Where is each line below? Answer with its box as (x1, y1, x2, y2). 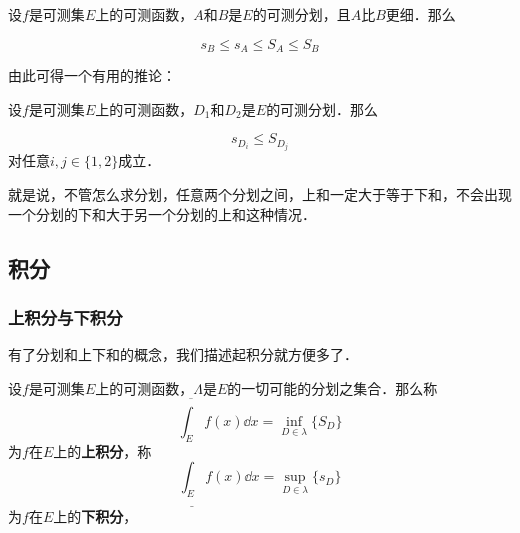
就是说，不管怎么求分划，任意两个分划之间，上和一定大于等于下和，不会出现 (8, 183, 512, 204)
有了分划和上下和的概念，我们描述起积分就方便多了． (8, 344, 358, 365)
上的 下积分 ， (53, 506, 138, 527)
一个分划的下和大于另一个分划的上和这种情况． (8, 203, 316, 224)
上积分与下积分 (8, 304, 123, 329)
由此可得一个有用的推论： (8, 65, 176, 86)
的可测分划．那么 (266, 98, 379, 119)
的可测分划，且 (252, 4, 351, 24)
